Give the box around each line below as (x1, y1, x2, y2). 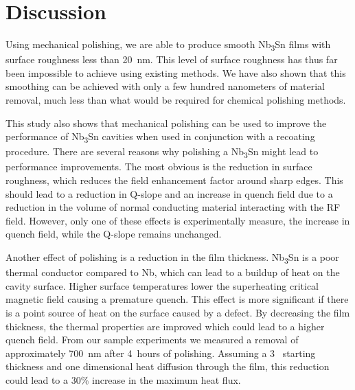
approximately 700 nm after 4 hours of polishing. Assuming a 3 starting (5, 345, 316, 360)
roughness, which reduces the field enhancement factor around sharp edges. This (5, 173, 343, 187)
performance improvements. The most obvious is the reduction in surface (5, 159, 312, 174)
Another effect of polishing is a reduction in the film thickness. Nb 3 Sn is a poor (5, 250, 339, 266)
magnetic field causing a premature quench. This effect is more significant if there (5, 292, 349, 306)
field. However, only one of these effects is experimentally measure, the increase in (5, 213, 350, 227)
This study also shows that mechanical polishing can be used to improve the (5, 115, 327, 130)
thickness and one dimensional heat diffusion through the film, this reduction (5, 359, 330, 374)
